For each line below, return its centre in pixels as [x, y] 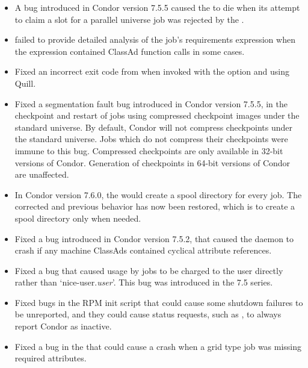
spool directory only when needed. [78, 218]
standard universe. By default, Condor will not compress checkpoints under [154, 127]
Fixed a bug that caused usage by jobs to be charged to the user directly [149, 270]
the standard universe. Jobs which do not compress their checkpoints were [151, 139]
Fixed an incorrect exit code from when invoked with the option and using [152, 71]
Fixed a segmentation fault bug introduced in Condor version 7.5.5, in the [151, 103]
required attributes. [51, 358]
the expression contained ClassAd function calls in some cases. [130, 51]
